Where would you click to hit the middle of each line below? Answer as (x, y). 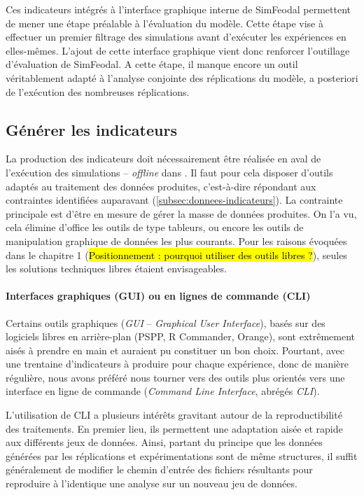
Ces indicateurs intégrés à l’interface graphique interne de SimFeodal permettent (178, 9)
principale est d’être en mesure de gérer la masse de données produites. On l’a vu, (181, 213)
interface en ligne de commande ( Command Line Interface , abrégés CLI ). (163, 391)
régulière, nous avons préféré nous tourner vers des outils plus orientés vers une (175, 377)
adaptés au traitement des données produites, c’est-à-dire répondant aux (161, 186)
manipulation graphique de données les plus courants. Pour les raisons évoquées (176, 240)
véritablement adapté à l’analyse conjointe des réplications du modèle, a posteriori (182, 77)
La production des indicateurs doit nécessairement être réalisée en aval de (163, 159)
